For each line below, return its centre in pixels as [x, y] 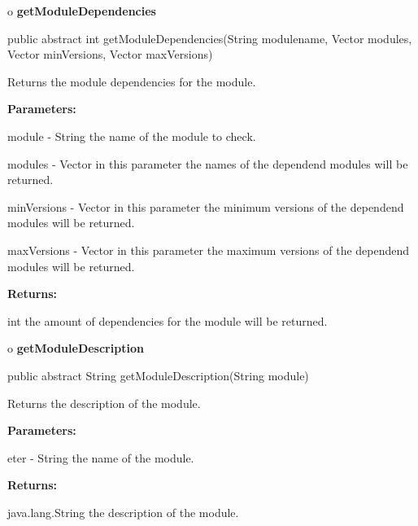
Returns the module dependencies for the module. [132, 81]
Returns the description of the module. [104, 403]
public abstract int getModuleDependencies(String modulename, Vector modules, [210, 38]
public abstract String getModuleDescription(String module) [158, 375]
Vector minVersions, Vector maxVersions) [110, 54]
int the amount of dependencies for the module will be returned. [168, 320]
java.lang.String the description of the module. [123, 512]
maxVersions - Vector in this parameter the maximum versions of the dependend [209, 250]
